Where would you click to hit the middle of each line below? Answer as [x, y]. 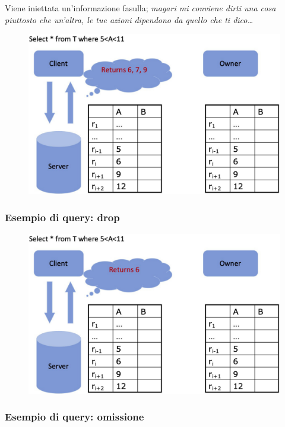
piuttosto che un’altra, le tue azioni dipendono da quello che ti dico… [129, 19]
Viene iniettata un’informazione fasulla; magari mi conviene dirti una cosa [140, 8]
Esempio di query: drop [62, 217]
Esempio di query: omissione [75, 417]
